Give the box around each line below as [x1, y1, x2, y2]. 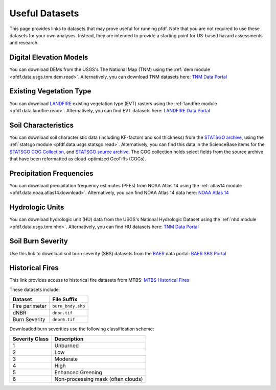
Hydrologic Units [9, 203, 64, 212]
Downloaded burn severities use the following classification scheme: [9, 326, 154, 332]
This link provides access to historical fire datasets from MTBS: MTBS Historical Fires [9, 277, 190, 283]
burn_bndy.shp [52, 303, 85, 309]
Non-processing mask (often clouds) [54, 375, 143, 382]
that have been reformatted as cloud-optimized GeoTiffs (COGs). [9, 156, 146, 162]
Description [54, 335, 84, 342]
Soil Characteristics [9, 120, 74, 130]
